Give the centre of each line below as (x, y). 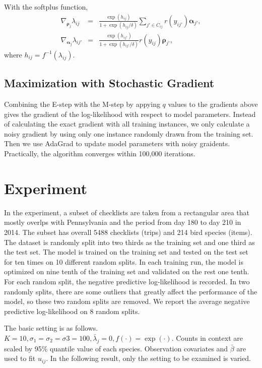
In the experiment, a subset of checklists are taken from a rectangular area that (127, 212)
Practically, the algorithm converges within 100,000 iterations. (100, 154)
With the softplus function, (46, 7)
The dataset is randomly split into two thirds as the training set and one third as (129, 242)
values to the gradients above (213, 104)
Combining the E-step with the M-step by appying (82, 104)
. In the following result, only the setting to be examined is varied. (148, 358)
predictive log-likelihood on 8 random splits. (72, 311)
